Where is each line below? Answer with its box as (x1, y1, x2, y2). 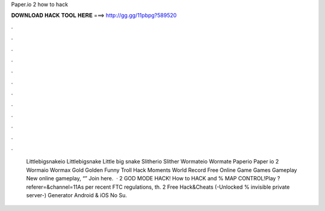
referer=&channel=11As (26, 183, 84, 191)
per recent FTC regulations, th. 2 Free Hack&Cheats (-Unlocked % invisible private (85, 183, 290, 191)
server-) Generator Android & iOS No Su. (26, 192, 128, 199)
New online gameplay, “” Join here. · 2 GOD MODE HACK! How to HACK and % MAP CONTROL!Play (26, 175, 276, 182)
